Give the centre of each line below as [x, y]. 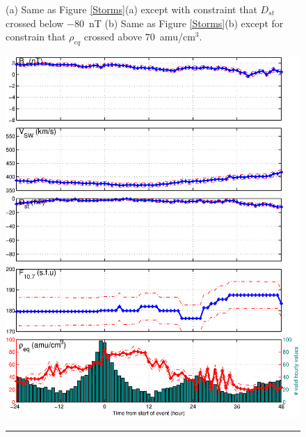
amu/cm [177, 37]
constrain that [36, 37]
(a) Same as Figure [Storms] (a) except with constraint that [131, 9]
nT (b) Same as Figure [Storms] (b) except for [186, 23]
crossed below [35, 23]
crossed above [113, 37]
